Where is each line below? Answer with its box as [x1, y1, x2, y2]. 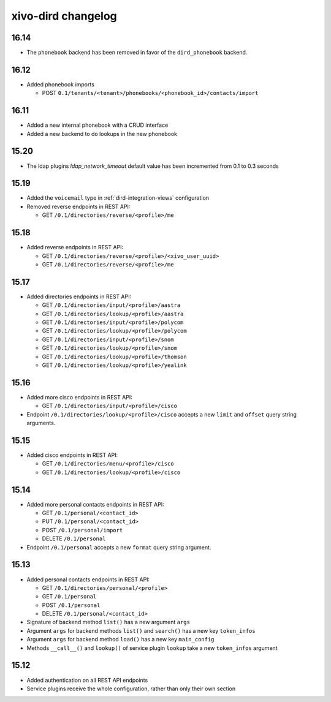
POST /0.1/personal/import [42, 526, 123, 534]
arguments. [26, 420, 56, 427]
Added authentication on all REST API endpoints [26, 676, 148, 684]
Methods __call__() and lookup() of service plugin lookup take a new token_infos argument [26, 644, 278, 652]
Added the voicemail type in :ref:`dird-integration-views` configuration [26, 194, 210, 202]
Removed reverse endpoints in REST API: [26, 203, 131, 210]
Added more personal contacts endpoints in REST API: [26, 500, 165, 508]
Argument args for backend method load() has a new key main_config [26, 636, 215, 643]
